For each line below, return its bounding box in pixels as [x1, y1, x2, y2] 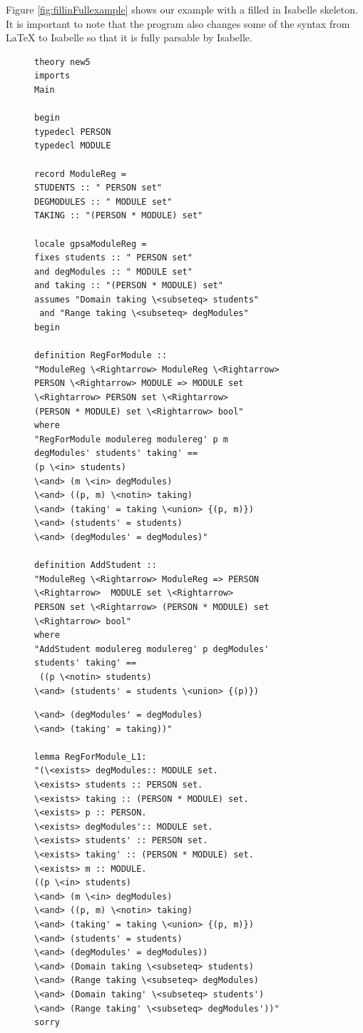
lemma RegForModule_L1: [34, 751, 147, 762]
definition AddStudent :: [34, 560, 157, 571]
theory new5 [34, 56, 91, 67]
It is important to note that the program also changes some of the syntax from [6, 16, 350, 31]
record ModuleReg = [34, 168, 126, 179]
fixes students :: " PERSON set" [34, 253, 193, 263]
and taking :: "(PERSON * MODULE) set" [34, 280, 223, 291]
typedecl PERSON [34, 126, 111, 137]
